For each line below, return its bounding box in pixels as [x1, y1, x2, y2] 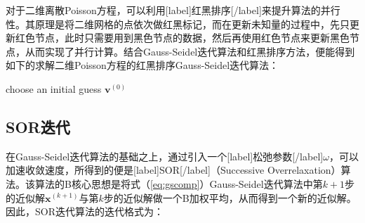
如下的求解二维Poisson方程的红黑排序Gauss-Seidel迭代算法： [6, 58, 279, 72]
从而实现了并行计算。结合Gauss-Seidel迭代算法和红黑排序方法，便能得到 [25, 44, 355, 58]
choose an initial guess [6, 81, 102, 96]
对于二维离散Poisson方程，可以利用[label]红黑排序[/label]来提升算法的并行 [6, 3, 340, 17]
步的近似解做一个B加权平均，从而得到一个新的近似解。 [103, 190, 357, 205]
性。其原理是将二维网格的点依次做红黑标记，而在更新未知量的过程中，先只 [6, 16, 350, 31]
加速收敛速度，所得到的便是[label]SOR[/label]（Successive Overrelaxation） [6, 163, 341, 177]
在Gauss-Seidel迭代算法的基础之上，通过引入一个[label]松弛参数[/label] [6, 148, 324, 163]
